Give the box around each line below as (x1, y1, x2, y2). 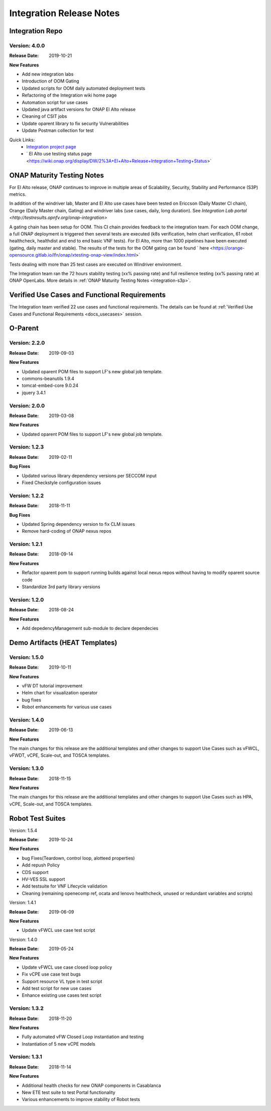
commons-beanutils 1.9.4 (22, 375, 75, 381)
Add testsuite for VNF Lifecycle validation (22, 883, 108, 889)
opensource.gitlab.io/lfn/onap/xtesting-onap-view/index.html (9, 252, 136, 258)
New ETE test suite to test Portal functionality (22, 1089, 115, 1095)
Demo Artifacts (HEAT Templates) (9, 638, 117, 647)
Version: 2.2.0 (9, 340, 45, 347)
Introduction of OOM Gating (22, 78, 80, 84)
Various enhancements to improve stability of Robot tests (22, 1096, 141, 1102)
